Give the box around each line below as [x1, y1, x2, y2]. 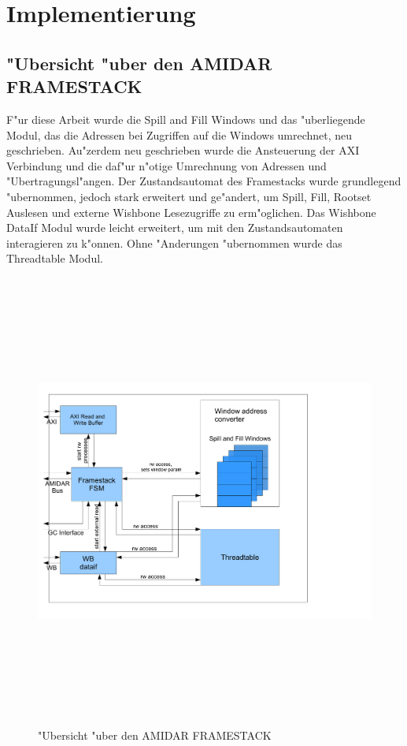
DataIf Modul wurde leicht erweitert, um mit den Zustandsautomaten [6, 219, 343, 236]
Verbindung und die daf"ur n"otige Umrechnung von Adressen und [6, 157, 327, 173]
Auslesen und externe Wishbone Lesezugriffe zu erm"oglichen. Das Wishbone [6, 203, 376, 220]
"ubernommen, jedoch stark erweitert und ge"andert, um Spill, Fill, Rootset [6, 188, 372, 204]
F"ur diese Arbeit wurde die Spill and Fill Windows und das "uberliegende [6, 110, 365, 127]
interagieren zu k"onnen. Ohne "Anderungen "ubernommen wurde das [6, 234, 342, 251]
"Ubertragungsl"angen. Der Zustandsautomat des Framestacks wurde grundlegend [6, 173, 401, 189]
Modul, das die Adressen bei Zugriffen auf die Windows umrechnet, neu [6, 126, 353, 143]
